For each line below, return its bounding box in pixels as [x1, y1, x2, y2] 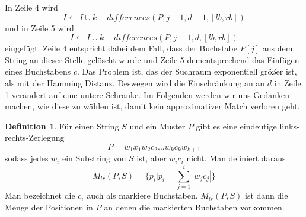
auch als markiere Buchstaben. [87, 189, 198, 202]
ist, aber [136, 152, 167, 164]
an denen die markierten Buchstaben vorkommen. [104, 200, 285, 213]
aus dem [262, 42, 293, 54]
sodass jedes [5, 152, 49, 164]
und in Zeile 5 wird [5, 21, 74, 34]
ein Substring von [62, 152, 126, 164]
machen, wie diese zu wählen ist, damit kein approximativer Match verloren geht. [5, 100, 300, 112]
